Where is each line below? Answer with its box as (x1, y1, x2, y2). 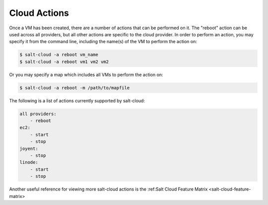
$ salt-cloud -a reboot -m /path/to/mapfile (19, 85, 130, 90)
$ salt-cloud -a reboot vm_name (19, 52, 99, 58)
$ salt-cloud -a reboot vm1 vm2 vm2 (19, 59, 109, 65)
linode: (19, 159, 38, 165)
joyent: (19, 145, 38, 151)
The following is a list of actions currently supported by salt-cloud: (9, 97, 145, 104)
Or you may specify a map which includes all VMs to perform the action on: (9, 71, 163, 77)
